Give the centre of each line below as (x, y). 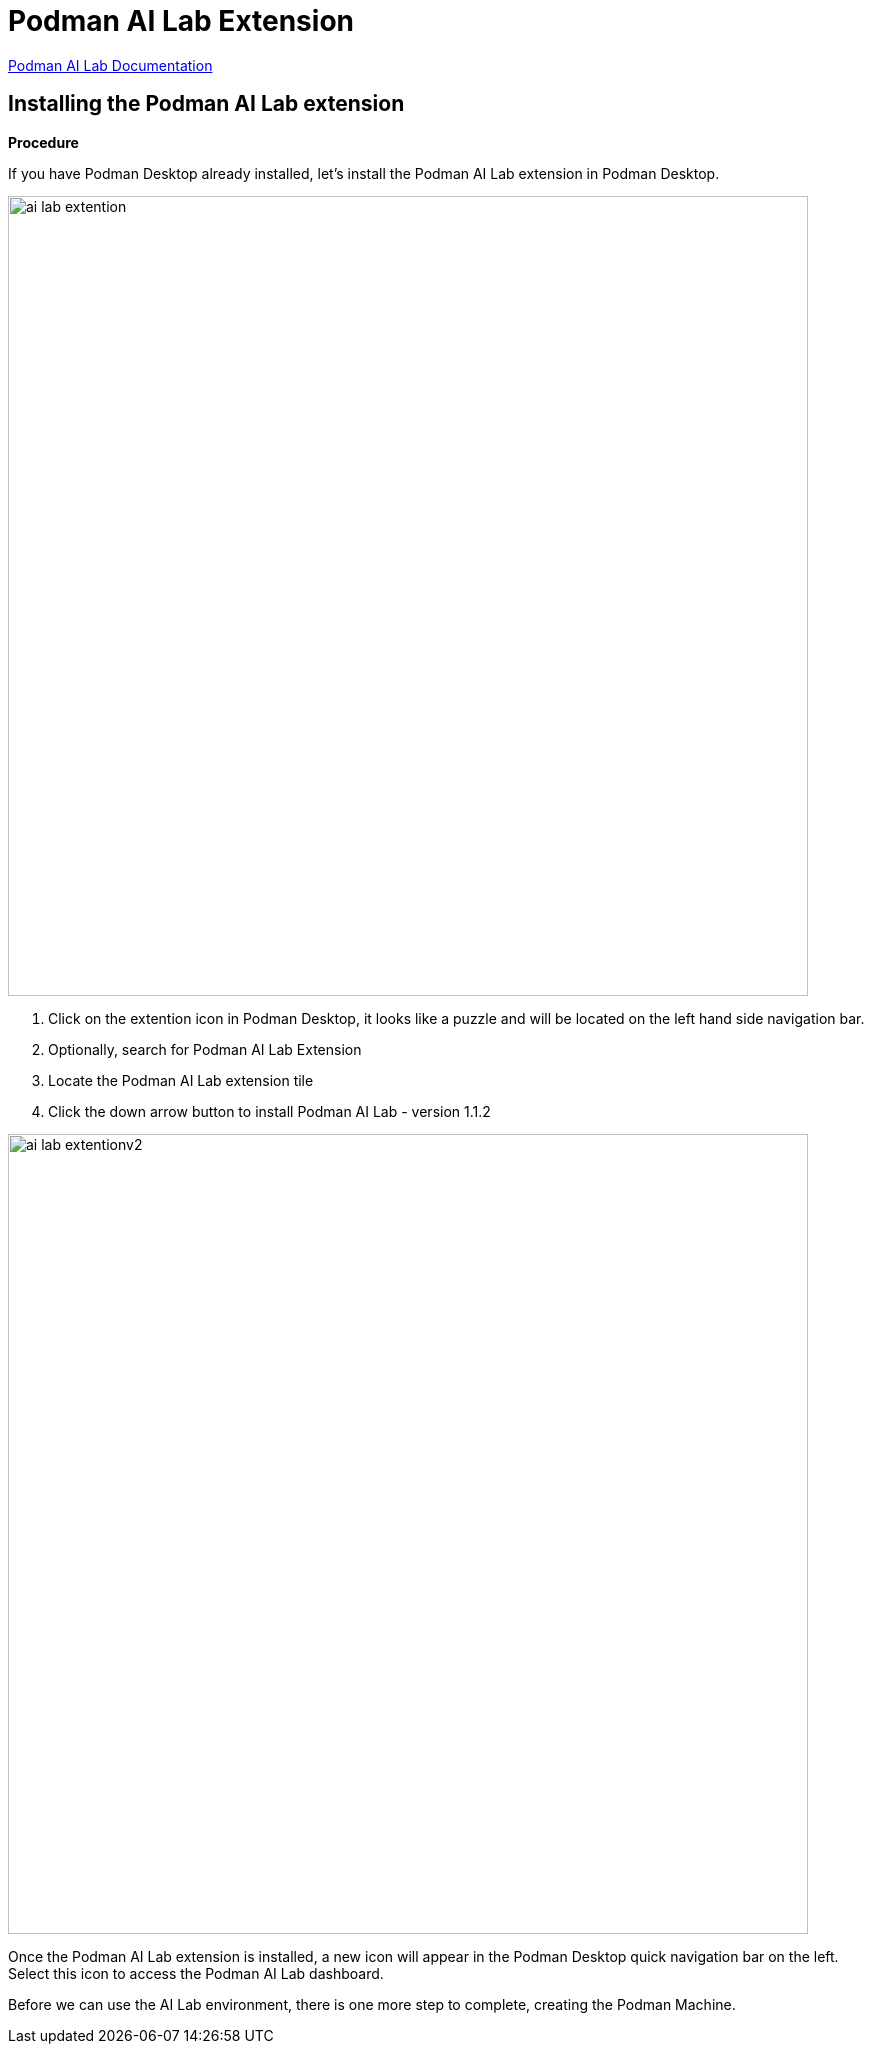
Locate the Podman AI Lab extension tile (181, 1080)
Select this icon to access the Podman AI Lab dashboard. (196, 1973)
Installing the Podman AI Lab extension (206, 104)
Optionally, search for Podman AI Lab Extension (205, 1049)
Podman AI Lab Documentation (110, 65)
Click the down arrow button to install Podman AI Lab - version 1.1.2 (269, 1111)
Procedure (43, 142)
